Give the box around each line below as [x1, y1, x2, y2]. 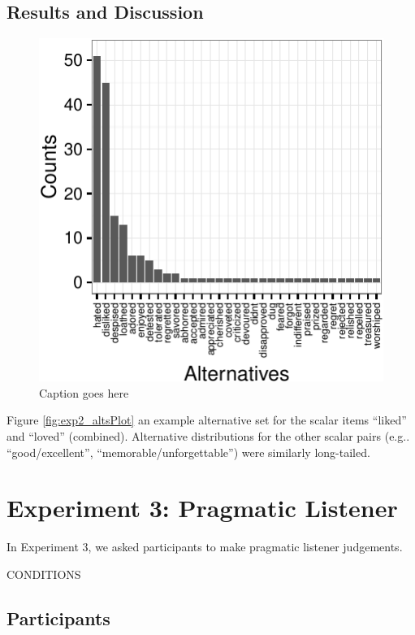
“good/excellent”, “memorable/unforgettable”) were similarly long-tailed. [6, 443, 370, 460]
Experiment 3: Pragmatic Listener [6, 491, 398, 524]
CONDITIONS [6, 565, 81, 582]
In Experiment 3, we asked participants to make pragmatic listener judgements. [6, 538, 403, 555]
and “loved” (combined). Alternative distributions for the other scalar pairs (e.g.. [6, 427, 410, 444]
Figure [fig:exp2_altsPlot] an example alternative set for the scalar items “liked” [6, 411, 407, 428]
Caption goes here [39, 384, 129, 401]
